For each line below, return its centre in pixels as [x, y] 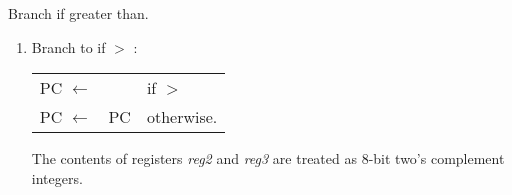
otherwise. [182, 117]
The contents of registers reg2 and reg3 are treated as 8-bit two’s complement [268, 158]
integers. [57, 177]
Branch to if [68, 46]
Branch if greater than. [78, 13]
